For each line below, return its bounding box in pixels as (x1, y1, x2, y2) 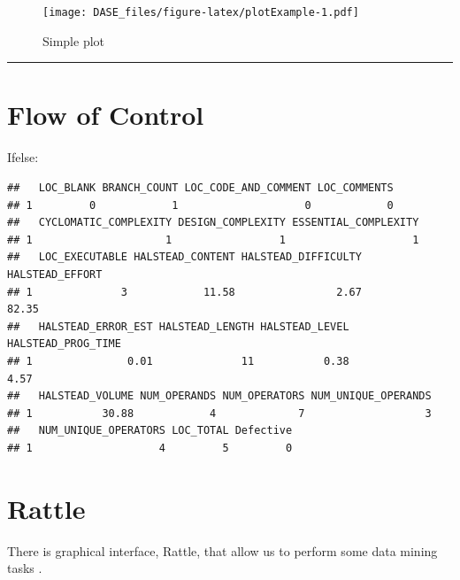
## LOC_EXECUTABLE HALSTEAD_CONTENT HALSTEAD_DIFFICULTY (7, 251, 362, 264)
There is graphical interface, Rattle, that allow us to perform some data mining (7, 541, 438, 560)
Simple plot (42, 31, 105, 50)
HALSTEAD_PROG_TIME (7, 337, 121, 351)
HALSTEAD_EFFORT (7, 267, 103, 281)
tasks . (7, 559, 42, 577)
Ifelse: (7, 148, 39, 166)
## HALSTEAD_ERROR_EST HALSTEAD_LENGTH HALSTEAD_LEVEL (7, 320, 349, 333)
